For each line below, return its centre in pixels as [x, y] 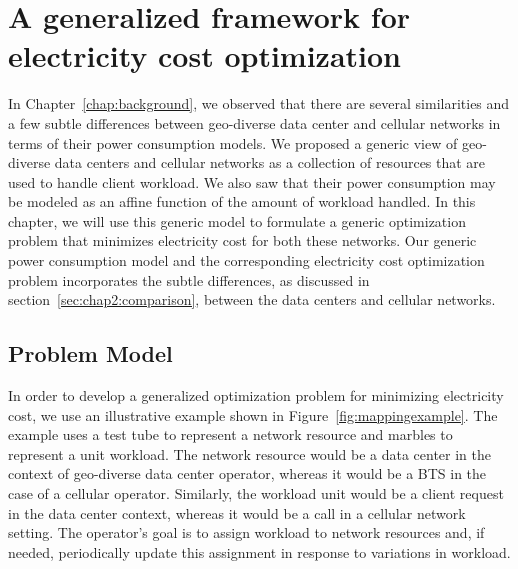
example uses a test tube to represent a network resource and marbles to [230, 434]
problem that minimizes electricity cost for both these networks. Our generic [242, 240]
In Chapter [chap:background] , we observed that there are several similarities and [259, 103]
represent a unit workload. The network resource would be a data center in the [250, 453]
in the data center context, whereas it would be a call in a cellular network [237, 512]
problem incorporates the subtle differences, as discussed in [189, 279]
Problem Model [90, 353]
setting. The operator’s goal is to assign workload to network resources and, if [246, 532]
